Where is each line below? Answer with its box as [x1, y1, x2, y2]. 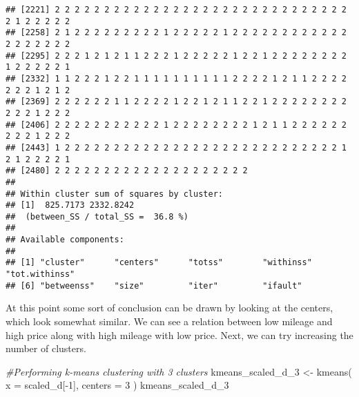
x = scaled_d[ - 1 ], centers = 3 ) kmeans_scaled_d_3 [6, 378, 229, 392]
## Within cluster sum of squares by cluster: [6, 188, 223, 199]
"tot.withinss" [6, 269, 75, 280]
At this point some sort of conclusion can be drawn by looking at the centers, [6, 300, 333, 315]
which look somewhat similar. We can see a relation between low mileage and [6, 314, 333, 328]
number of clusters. [6, 341, 86, 356]
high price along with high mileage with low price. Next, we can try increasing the [6, 327, 353, 342]
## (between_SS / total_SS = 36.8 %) [6, 211, 188, 222]
